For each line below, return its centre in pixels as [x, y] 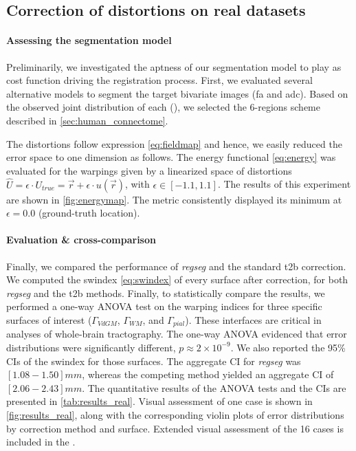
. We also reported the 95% [288, 347]
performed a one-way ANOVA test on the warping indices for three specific [164, 306]
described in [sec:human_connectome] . [87, 120]
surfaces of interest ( [49, 319]
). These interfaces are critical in [253, 319]
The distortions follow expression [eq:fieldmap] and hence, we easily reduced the [174, 143]
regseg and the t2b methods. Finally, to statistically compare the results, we [166, 293]
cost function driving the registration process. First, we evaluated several [159, 80]
